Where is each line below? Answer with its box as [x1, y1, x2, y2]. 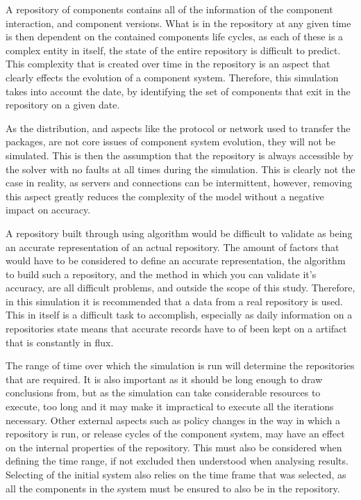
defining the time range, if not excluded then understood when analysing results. [6, 453, 349, 468]
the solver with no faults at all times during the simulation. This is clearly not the [6, 161, 355, 176]
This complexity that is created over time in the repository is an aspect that [6, 56, 330, 71]
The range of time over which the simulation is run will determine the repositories [6, 358, 355, 373]
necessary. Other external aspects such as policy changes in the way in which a [6, 412, 341, 427]
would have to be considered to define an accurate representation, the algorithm [6, 253, 346, 268]
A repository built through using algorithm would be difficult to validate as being [6, 225, 353, 240]
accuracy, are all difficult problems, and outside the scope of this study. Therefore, [6, 280, 355, 295]
